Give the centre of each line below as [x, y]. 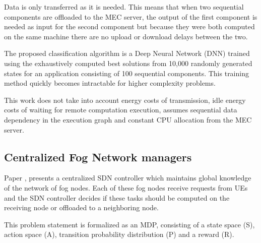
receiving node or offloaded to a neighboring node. [81, 207]
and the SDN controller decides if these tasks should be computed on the [117, 197]
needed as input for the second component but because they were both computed [129, 26]
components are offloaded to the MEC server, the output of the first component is [131, 16]
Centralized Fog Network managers [98, 157]
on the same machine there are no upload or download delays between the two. [126, 36]
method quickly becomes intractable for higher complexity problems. [110, 83]
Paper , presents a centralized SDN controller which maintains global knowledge [128, 178]
